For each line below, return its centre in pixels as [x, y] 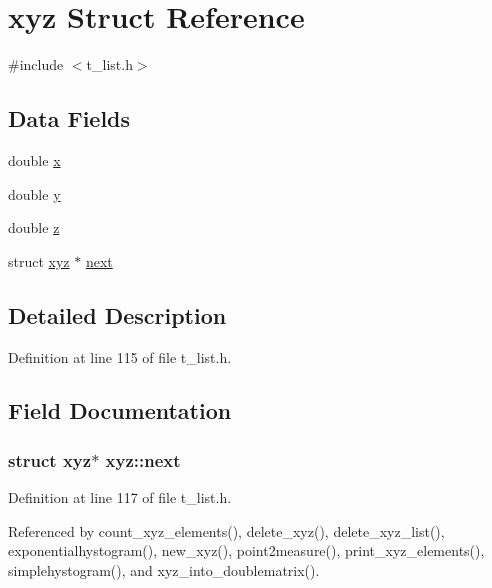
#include [36, 64]
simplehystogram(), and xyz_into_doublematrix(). [164, 569]
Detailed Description [117, 314]
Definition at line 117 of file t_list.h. [120, 497]
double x [34, 159]
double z [34, 227]
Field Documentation [120, 410]
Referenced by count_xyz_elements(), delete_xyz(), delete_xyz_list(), [226, 530]
